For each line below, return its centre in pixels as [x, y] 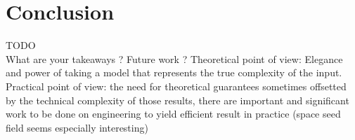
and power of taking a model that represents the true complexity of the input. [174, 72]
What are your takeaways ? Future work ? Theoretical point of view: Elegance [174, 58]
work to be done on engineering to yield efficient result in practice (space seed [173, 114]
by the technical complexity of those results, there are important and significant [177, 100]
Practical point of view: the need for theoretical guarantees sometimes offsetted [176, 86]
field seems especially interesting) [77, 127]
